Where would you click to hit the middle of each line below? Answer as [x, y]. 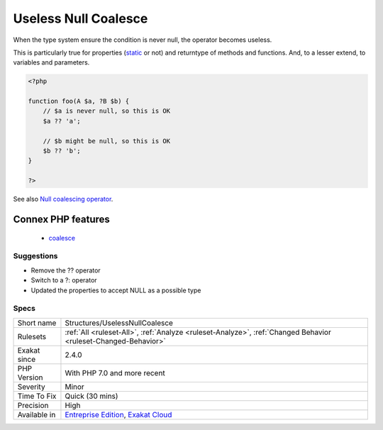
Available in [37, 414]
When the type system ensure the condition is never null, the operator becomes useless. [143, 40]
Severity [31, 387]
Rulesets [32, 336]
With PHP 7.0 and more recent [115, 373]
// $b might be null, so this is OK [106, 141]
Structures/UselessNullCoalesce [119, 323]
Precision [33, 405]
